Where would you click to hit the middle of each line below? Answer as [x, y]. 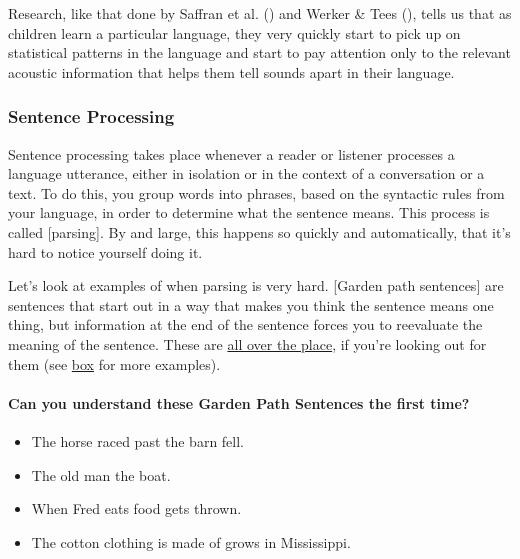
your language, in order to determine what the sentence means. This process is [249, 212]
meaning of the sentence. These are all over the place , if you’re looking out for [247, 343]
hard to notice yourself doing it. [105, 251]
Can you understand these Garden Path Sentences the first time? [239, 402]
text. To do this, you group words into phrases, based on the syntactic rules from [256, 192]
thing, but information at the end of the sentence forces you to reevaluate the [245, 324]
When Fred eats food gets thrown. [136, 508]
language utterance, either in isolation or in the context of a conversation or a [246, 173]
